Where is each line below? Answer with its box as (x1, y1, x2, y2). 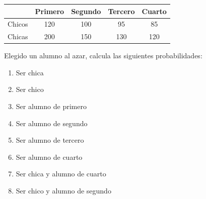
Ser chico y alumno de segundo (16, 185, 111, 196)
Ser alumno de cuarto (16, 151, 83, 162)
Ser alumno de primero (16, 101, 87, 112)
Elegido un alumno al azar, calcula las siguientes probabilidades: (4, 50, 202, 61)
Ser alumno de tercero (16, 135, 84, 145)
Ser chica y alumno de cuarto (16, 168, 106, 179)
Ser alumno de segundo (16, 118, 88, 128)
